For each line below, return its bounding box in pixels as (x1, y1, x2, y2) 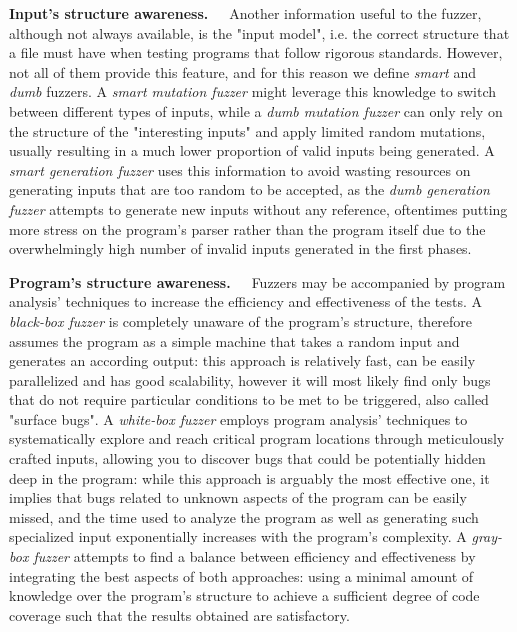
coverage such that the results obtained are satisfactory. (9, 604, 350, 625)
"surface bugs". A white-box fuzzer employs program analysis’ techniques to (9, 408, 468, 429)
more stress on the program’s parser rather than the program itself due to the (9, 218, 486, 239)
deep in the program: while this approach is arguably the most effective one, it (9, 467, 490, 488)
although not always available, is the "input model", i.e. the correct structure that (9, 22, 510, 43)
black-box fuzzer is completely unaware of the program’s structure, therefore (9, 310, 473, 331)
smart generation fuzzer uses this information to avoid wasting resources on (9, 159, 471, 180)
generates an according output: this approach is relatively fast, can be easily (9, 350, 476, 371)
